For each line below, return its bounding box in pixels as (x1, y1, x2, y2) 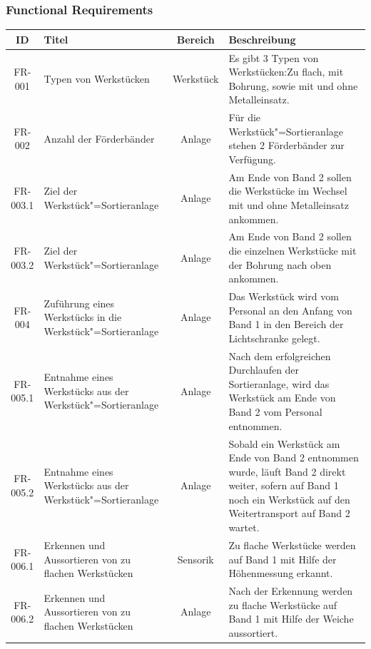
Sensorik (177, 551, 214, 566)
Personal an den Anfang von (228, 302, 352, 317)
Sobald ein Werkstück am (228, 436, 340, 451)
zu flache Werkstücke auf (228, 597, 337, 612)
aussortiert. (228, 625, 278, 640)
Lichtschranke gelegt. (228, 330, 320, 345)
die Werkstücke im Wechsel (228, 183, 347, 198)
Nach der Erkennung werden (228, 583, 353, 598)
